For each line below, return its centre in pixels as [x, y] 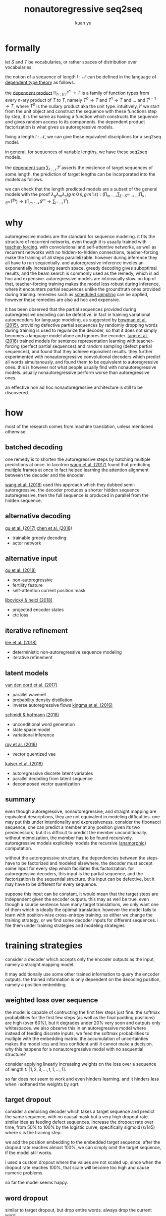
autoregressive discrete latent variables [53, 773]
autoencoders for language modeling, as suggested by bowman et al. [76, 320]
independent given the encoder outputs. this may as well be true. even [77, 899]
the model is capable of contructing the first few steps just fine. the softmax [83, 1012]
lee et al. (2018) [21, 643]
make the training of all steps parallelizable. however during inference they [81, 258]
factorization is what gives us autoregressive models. [59, 127]
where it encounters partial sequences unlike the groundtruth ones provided [83, 289]
